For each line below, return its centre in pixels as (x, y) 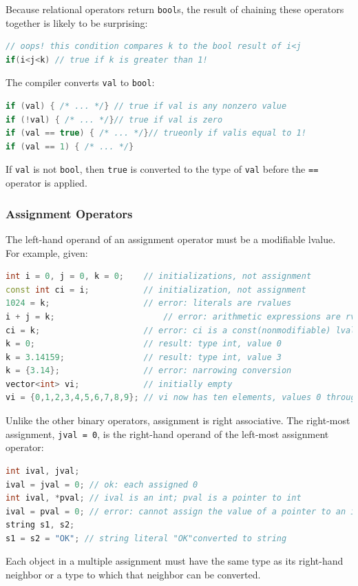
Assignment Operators (69, 213)
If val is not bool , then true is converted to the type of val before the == (162, 169)
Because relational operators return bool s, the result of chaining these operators (175, 9)
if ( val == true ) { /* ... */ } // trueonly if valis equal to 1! (156, 133)
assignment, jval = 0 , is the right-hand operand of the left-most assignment (167, 433)
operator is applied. (46, 183)
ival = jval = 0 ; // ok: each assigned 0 (102, 484)
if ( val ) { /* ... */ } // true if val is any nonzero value (146, 106)
